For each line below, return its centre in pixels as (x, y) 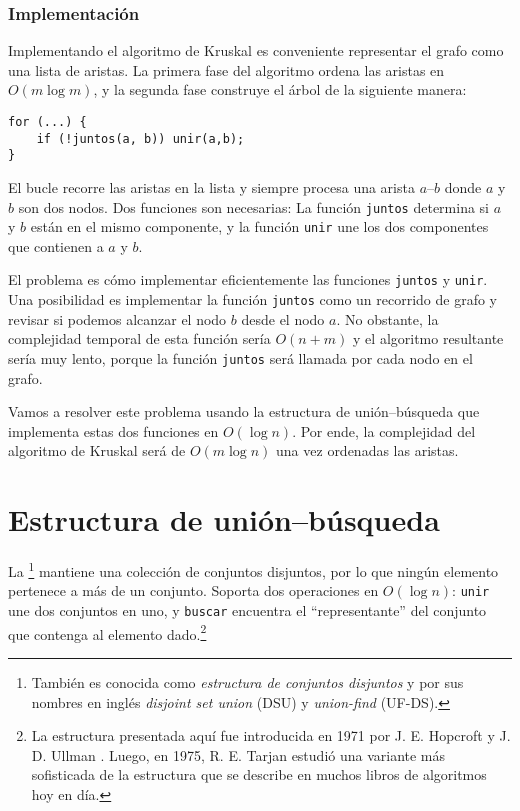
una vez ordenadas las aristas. (367, 450)
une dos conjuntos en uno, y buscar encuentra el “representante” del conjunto (247, 610)
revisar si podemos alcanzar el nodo (117, 318)
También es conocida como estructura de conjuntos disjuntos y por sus (247, 681)
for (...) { (47, 122)
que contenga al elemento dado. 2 (107, 632)
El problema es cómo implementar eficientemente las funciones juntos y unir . (248, 279)
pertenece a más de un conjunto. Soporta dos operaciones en (193, 590)
